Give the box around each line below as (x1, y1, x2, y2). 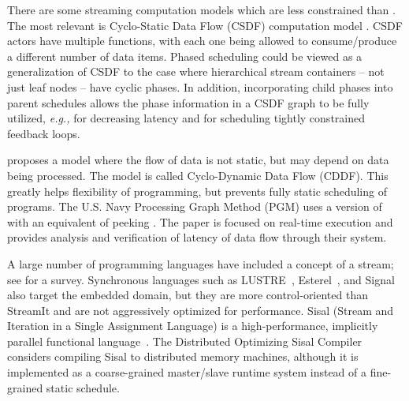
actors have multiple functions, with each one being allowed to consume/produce (7, 32, 397, 49)
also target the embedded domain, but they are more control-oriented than (7, 287, 368, 303)
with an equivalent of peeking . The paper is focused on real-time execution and (7, 213, 393, 230)
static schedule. (46, 379, 120, 395)
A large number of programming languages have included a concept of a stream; (7, 255, 394, 272)
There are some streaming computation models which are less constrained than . (7, 2, 396, 17)
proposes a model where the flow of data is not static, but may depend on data (7, 152, 389, 168)
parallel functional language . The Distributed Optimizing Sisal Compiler (7, 332, 363, 349)
